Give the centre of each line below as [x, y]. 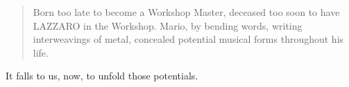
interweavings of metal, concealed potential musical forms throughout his [188, 39]
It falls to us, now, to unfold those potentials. [102, 76]
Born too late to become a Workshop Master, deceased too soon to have [186, 12]
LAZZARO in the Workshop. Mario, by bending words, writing [168, 25]
